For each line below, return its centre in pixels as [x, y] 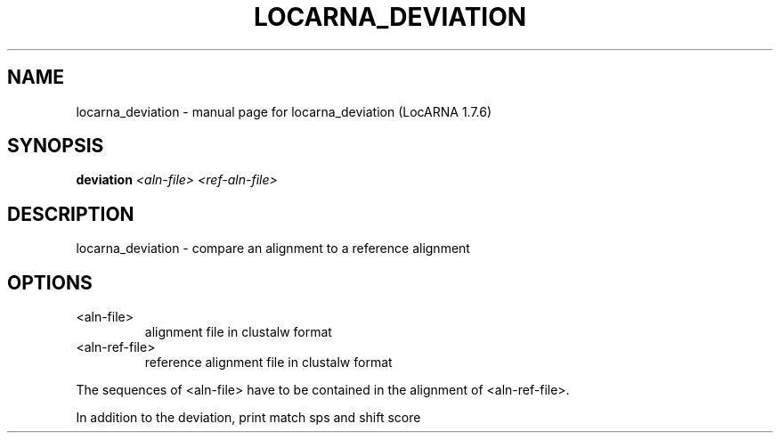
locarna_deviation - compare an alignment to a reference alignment [273, 249]
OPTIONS [50, 282]
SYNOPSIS [56, 146]
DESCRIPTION [71, 214]
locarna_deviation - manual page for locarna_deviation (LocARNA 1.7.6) [284, 111]
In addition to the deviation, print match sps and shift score [248, 418]
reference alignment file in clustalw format [268, 363]
